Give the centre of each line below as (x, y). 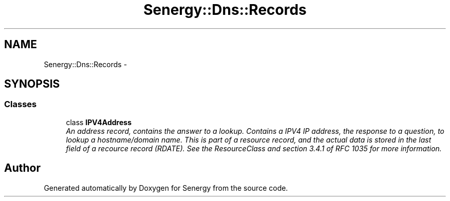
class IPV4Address (99, 122)
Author (22, 168)
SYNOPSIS (32, 84)
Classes (21, 104)
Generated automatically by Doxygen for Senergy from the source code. (166, 188)
